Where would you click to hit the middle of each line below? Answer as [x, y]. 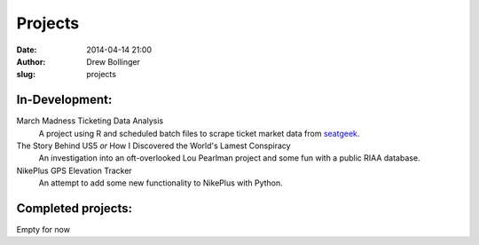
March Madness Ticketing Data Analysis [90, 121]
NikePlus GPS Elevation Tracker [74, 170]
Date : [27, 50]
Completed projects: [75, 208]
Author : [31, 61]
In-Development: [64, 100]
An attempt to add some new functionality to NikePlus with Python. [161, 183]
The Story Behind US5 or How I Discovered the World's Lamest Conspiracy [154, 146]
